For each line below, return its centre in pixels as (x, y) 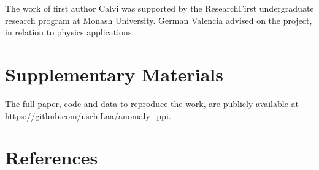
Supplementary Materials (114, 74)
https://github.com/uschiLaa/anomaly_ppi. (88, 115)
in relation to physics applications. (70, 32)
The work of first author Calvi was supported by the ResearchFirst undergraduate (159, 8)
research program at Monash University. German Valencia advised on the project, (159, 20)
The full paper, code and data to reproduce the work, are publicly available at (152, 103)
